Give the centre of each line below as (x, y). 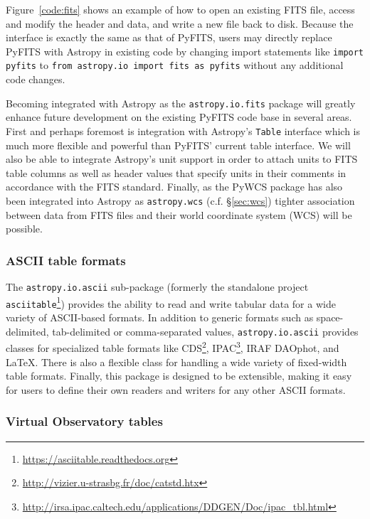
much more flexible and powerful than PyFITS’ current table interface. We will (178, 145)
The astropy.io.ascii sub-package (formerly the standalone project (157, 287)
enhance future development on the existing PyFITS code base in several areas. (179, 117)
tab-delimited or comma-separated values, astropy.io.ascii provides (205, 331)
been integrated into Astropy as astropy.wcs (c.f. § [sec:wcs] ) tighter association (180, 200)
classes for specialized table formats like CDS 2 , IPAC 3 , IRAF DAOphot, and (173, 347)
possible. (24, 229)
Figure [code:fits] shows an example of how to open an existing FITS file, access (180, 9)
